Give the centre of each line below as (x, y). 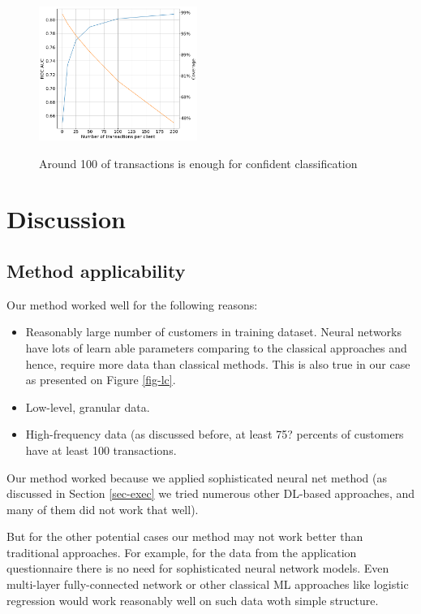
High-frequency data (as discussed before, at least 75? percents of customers (215, 434)
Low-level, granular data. (88, 406)
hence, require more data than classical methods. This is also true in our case (218, 363)
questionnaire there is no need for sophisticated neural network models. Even (198, 568)
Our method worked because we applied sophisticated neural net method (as (197, 477)
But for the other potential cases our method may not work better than (185, 536)
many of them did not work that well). (103, 509)
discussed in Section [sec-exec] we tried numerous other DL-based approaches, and (211, 493)
